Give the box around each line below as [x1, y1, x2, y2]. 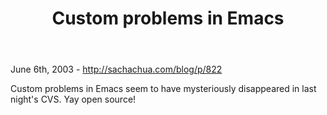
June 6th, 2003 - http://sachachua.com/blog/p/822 [10, 63, 223, 76]
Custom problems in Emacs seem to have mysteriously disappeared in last [10, 83, 317, 95]
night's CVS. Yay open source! [10, 93, 137, 106]
